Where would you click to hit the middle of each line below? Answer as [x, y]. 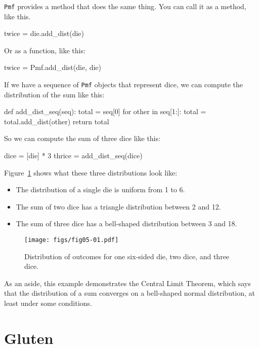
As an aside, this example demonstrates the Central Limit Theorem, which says [127, 283]
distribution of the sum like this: [54, 94]
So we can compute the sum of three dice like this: [82, 138]
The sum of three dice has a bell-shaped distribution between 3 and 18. [126, 223]
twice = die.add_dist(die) [44, 33]
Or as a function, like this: [45, 50]
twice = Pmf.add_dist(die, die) [53, 67]
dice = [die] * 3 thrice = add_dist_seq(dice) [73, 155]
